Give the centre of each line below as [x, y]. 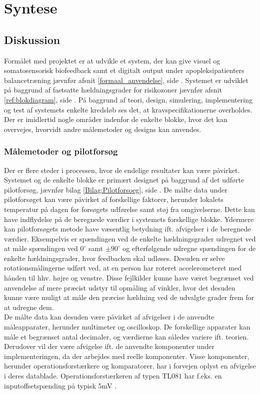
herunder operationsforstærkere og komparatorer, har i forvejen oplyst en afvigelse [130, 366]
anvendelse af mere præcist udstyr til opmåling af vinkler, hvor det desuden [120, 287]
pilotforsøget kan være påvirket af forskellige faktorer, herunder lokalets [114, 199]
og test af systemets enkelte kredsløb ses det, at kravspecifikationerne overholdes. [128, 109]
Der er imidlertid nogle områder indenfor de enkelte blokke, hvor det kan [116, 119]
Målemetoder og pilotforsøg [61, 151]
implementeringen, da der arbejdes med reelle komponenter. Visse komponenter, [127, 356]
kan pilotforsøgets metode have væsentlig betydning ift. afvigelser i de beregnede [127, 229]
